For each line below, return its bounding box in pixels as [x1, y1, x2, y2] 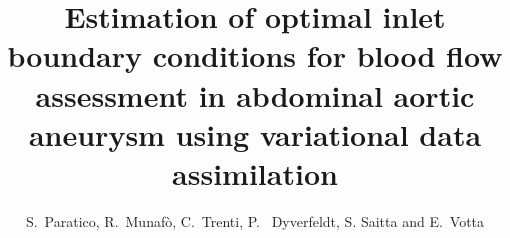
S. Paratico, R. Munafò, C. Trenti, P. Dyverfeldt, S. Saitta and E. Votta [25, 210, 485, 231]
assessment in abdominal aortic [35, 74, 475, 115]
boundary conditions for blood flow [7, 35, 503, 76]
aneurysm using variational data [28, 113, 482, 154]
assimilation [172, 152, 338, 193]
